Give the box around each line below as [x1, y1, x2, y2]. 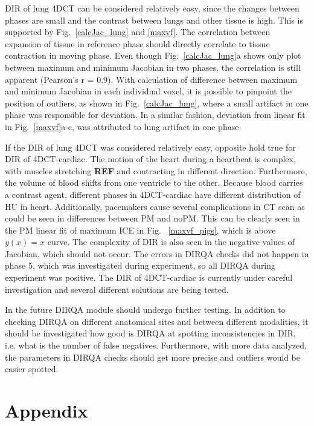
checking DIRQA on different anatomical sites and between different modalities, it [5, 315, 309, 327]
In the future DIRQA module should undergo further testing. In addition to [5, 303, 286, 316]
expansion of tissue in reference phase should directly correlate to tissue [5, 37, 270, 50]
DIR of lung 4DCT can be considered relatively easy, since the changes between [5, 2, 300, 14]
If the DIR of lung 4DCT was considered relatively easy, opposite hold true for [5, 140, 296, 153]
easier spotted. [5, 362, 59, 375]
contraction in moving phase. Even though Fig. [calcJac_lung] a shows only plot [5, 49, 301, 62]
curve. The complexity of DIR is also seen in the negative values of [47, 235, 295, 248]
